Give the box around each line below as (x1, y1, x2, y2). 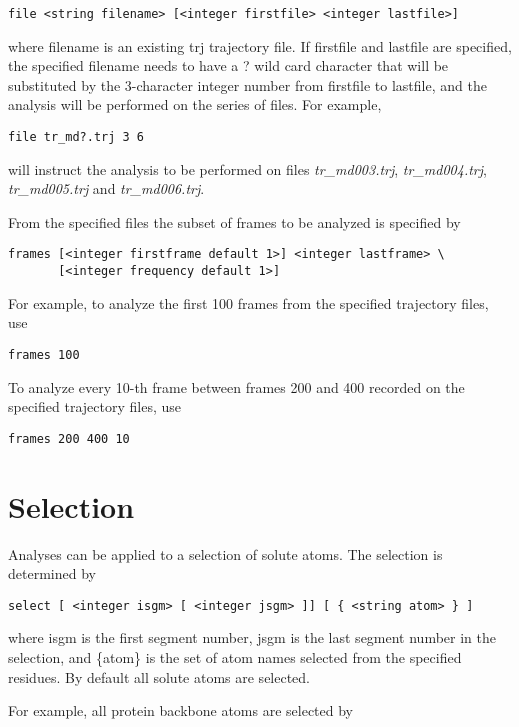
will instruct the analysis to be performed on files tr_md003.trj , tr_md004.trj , (8, 158, 487, 179)
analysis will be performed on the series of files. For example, (8, 94, 382, 115)
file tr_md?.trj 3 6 (8, 130, 145, 145)
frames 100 (8, 347, 80, 362)
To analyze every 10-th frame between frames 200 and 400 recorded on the (8, 376, 465, 397)
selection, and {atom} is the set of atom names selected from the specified (8, 647, 462, 668)
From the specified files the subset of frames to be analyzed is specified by (8, 211, 461, 232)
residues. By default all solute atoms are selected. (8, 666, 311, 687)
